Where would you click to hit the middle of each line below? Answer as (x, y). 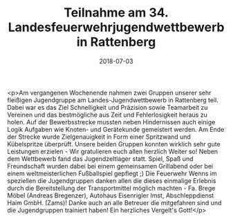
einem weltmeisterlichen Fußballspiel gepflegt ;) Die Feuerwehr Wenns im (112, 173)
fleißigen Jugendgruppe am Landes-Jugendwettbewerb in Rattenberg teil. (113, 100)
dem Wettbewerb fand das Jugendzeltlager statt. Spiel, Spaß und (100, 158)
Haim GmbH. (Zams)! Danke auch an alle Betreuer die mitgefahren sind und (114, 202)
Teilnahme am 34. (116, 13)
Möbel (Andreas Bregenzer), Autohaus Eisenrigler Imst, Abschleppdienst (111, 195)
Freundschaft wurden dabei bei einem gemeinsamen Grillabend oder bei (110, 166)
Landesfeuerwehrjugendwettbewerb (116, 27)
